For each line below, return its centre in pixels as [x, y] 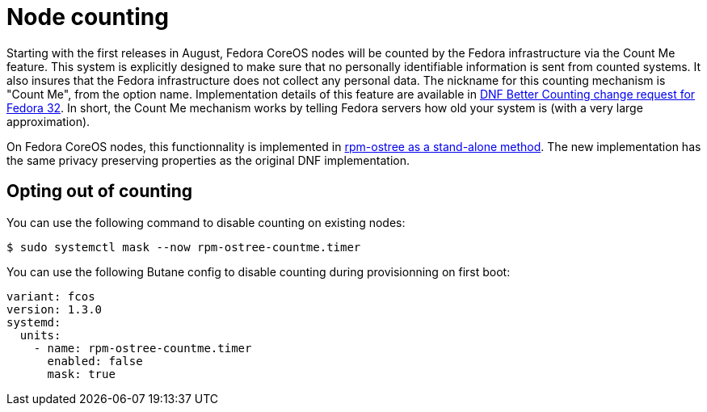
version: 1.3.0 [55, 309]
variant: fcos [51, 296]
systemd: [34, 322]
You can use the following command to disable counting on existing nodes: [206, 222]
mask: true [81, 374]
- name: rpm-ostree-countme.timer [143, 348]
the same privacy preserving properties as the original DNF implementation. [208, 160]
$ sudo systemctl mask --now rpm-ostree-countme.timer [184, 247]
